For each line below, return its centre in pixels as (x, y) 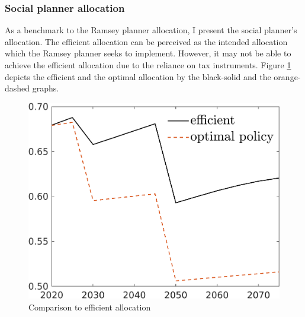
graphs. (46, 88)
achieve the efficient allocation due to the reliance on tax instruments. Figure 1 (148, 65)
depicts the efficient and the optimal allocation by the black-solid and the (138, 76)
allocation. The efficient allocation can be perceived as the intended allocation (146, 41)
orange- (287, 76)
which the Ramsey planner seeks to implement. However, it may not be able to (148, 53)
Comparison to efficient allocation (90, 307)
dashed (17, 88)
